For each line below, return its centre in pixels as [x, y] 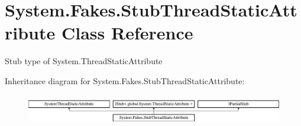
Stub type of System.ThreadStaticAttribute [84, 61]
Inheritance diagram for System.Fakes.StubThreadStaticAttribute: [125, 80]
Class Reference [127, 33]
